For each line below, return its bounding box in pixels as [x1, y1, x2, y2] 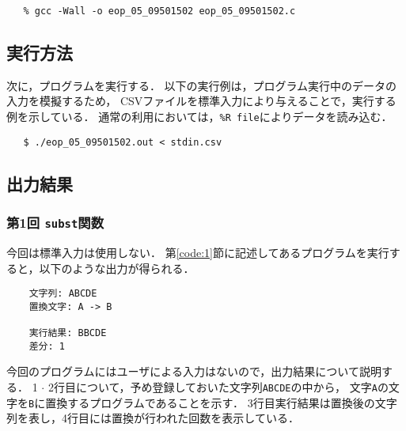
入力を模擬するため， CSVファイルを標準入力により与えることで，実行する [6, 93, 397, 109]
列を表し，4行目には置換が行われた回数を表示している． [6, 410, 299, 426]
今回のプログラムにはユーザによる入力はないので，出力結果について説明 [6, 363, 381, 380]
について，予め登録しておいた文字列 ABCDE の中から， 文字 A [75, 378, 378, 395]
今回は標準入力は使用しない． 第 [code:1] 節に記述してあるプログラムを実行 [6, 244, 389, 260]
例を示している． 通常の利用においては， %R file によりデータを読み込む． [6, 108, 393, 125]
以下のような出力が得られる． [39, 259, 195, 276]
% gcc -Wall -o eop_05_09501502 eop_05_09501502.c [23, 6, 296, 17]
